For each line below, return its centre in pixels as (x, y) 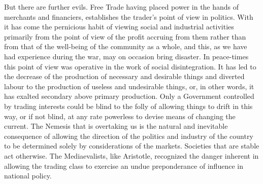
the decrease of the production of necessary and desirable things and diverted (124, 76)
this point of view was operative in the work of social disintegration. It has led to (130, 66)
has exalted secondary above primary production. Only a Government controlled (129, 96)
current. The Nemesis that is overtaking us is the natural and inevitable (116, 126)
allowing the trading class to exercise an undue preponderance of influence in (124, 165)
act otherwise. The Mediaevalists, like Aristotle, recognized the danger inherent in (131, 155)
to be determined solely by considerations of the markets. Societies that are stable (132, 146)
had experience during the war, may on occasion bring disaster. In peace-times (126, 56)
